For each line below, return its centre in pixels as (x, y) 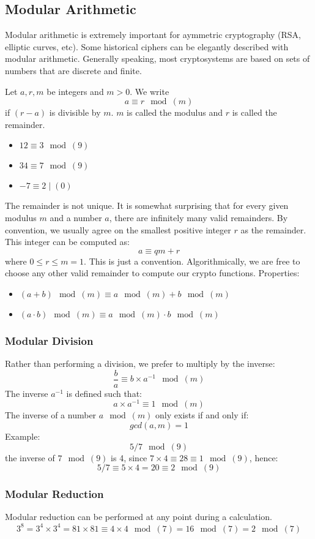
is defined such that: (104, 393)
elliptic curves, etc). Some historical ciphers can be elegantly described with (147, 46)
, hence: (264, 457)
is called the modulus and (175, 112)
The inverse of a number (51, 415)
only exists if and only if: (202, 415)
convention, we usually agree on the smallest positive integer (118, 229)
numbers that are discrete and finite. (73, 70)
